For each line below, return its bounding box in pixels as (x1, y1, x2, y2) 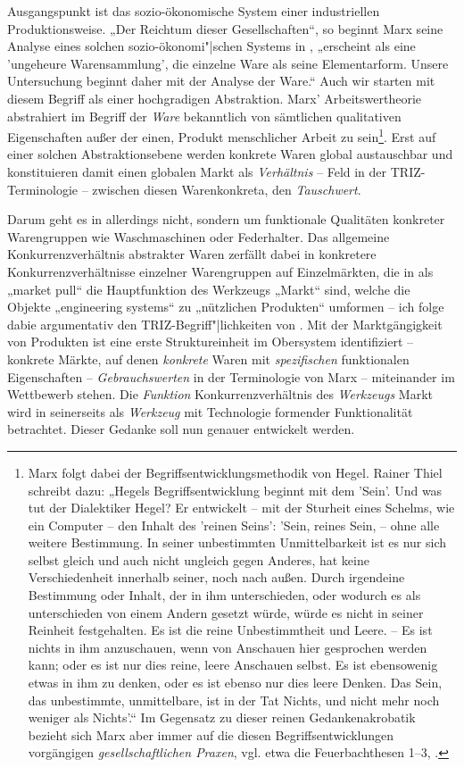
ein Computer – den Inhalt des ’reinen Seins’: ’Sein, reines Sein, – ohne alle (28, 515, 440, 534)
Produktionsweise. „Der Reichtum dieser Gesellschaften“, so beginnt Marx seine (7, 19, 443, 38)
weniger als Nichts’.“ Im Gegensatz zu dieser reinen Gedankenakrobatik (28, 708, 416, 727)
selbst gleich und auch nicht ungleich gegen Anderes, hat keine (28, 550, 369, 569)
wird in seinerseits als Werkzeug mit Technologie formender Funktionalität (7, 402, 413, 421)
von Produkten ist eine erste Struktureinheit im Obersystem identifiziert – (7, 332, 413, 351)
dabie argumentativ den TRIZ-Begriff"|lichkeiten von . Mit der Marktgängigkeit (7, 314, 443, 333)
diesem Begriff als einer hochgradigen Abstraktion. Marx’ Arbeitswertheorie (7, 88, 421, 107)
